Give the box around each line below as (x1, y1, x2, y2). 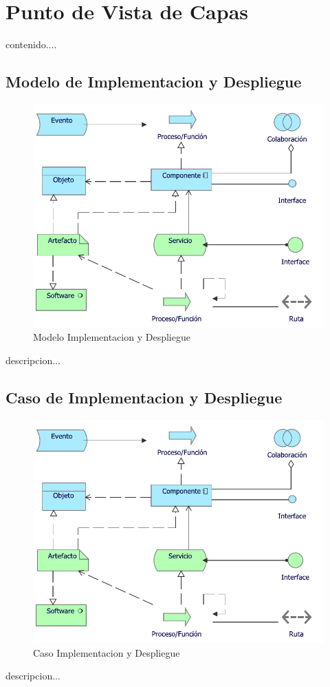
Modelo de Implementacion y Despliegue (5, 71, 302, 92)
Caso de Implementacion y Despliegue (5, 386, 283, 408)
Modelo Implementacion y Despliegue (33, 330, 190, 344)
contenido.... (5, 37, 57, 52)
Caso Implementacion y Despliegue (33, 645, 180, 659)
